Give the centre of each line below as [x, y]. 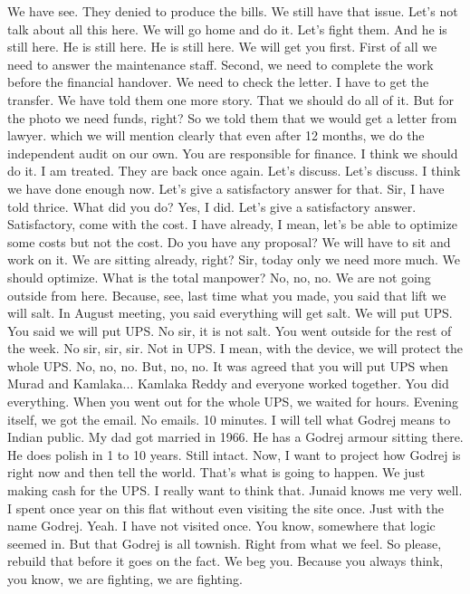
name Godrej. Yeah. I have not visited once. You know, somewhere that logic [221, 526]
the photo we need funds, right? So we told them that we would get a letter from [232, 117]
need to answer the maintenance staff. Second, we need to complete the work [221, 64]
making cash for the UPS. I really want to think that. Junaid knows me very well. [235, 490]
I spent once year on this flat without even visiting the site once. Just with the [226, 508]
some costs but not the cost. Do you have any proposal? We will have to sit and [229, 241]
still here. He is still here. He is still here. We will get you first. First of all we [222, 47]
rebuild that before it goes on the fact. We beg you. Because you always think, [225, 561]
